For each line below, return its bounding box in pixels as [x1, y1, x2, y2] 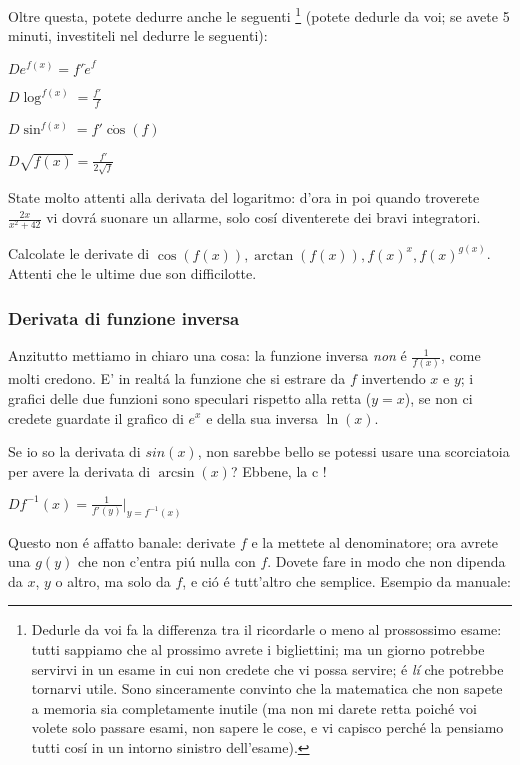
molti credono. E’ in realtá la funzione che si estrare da [8, 368, 346, 389]
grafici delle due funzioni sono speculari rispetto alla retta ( [8, 387, 372, 408]
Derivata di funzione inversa [8, 305, 240, 330]
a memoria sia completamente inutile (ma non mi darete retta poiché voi [31, 697, 477, 718]
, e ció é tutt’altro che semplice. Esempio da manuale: [182, 570, 511, 591]
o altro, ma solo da [55, 570, 171, 591]
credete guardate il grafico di [8, 407, 184, 428]
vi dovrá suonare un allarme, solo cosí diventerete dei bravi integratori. [46, 207, 481, 228]
